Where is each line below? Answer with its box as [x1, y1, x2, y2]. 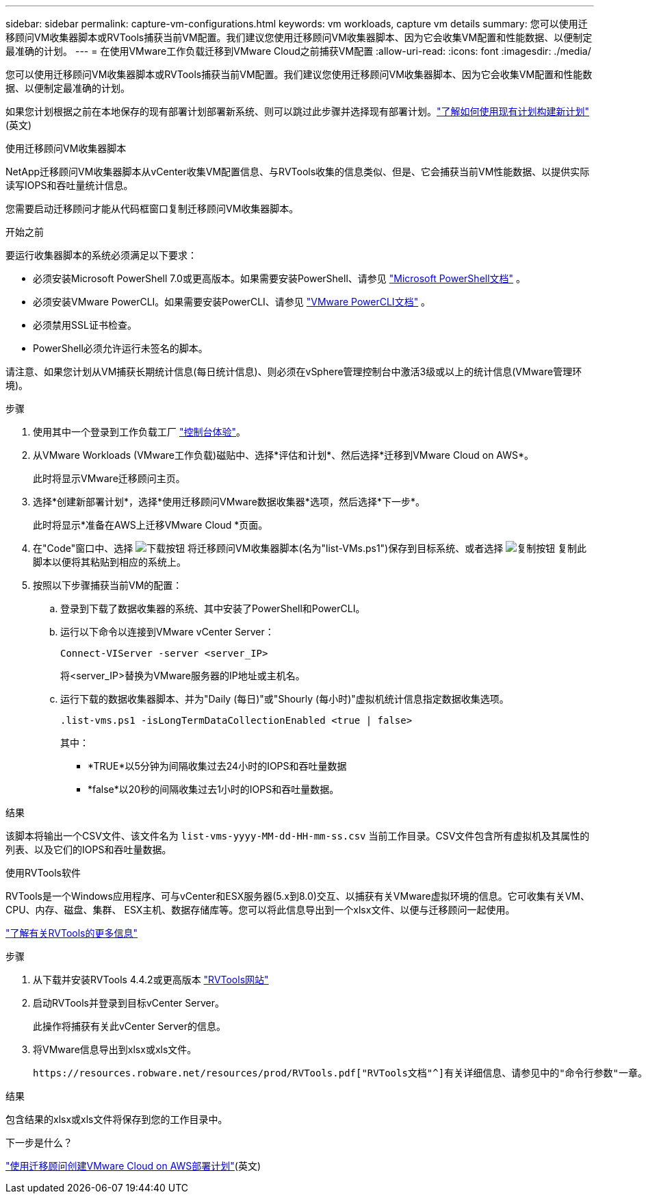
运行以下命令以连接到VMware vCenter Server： [60, 626, 274, 638]
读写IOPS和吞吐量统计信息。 [5, 179, 133, 191]
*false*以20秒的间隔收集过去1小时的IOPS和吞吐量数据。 [88, 783, 339, 795]
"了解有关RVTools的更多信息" [5, 927, 138, 939]
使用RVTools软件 [5, 867, 81, 879]
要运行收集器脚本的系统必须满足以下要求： [5, 249, 197, 261]
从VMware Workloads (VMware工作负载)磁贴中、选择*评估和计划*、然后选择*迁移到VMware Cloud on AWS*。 [33, 449, 534, 461]
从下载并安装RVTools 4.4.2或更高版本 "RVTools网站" [33, 974, 269, 985]
